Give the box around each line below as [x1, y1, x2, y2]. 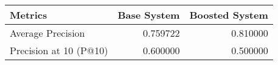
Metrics [10, 8, 47, 22]
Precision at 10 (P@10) [10, 43, 108, 57]
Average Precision [10, 26, 85, 40]
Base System [117, 8, 180, 22]
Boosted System [189, 8, 268, 22]
